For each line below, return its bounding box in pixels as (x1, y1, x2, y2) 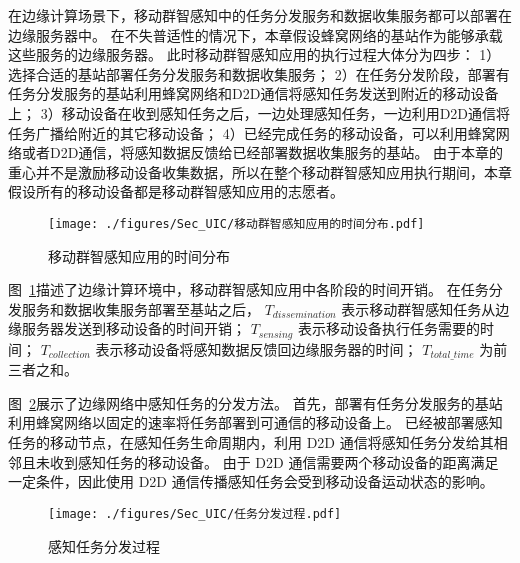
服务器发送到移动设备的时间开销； (21, 318, 246, 339)
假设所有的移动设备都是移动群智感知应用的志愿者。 (8, 181, 344, 202)
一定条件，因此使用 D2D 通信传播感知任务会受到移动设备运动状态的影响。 (8, 471, 494, 492)
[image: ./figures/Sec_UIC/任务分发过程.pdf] (48, 506, 342, 521)
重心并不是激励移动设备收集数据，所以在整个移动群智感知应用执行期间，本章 (8, 161, 512, 182)
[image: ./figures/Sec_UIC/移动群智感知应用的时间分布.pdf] (48, 216, 425, 231)
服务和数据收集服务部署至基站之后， (21, 298, 260, 319)
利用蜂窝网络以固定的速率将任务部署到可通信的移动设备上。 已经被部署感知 (8, 412, 503, 433)
